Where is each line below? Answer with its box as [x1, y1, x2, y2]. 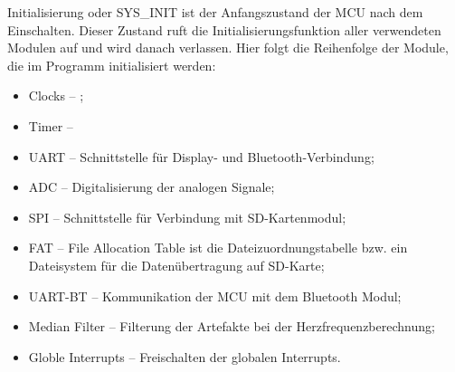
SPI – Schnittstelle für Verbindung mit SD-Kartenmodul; [28, 207, 346, 226]
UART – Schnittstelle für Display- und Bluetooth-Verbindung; [28, 147, 374, 166]
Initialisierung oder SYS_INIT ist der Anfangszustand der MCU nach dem [7, 3, 423, 21]
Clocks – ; [28, 86, 84, 105]
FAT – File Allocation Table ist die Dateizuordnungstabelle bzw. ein [28, 238, 408, 257]
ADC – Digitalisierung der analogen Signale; [28, 177, 275, 196]
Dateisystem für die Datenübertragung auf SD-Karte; [28, 255, 325, 274]
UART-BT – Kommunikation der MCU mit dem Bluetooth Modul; [28, 286, 402, 305]
